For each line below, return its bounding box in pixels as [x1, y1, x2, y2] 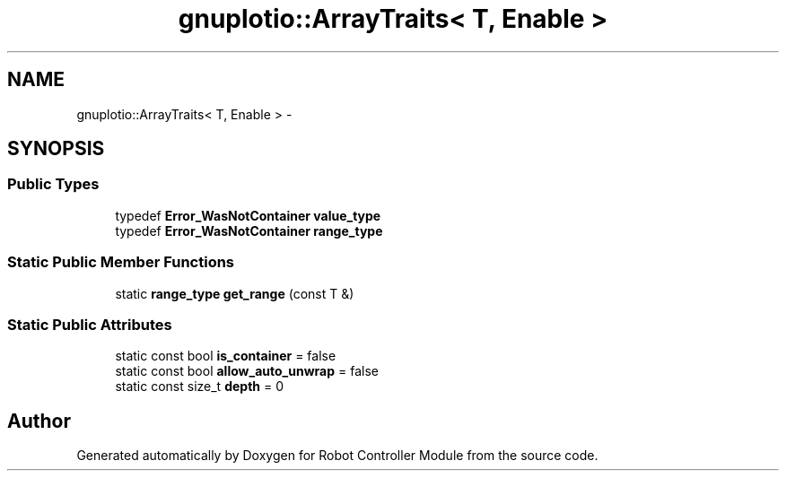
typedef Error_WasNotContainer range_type [115, 222, 383, 239]
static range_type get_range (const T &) [115, 285, 354, 301]
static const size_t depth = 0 [115, 378, 284, 395]
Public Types [7, 175, 100, 194]
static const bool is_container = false [115, 348, 336, 364]
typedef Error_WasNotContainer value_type [115, 207, 381, 223]
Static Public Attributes [7, 315, 172, 334]
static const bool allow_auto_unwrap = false [115, 363, 379, 379]
